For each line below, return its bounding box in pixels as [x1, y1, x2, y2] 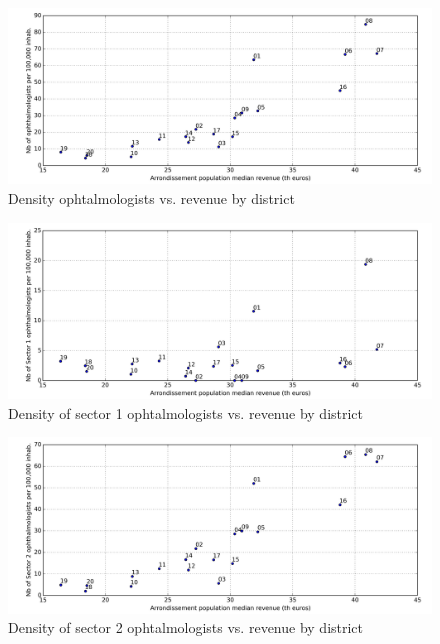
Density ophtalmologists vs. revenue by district [8, 187, 295, 208]
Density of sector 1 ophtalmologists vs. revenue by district [8, 402, 364, 423]
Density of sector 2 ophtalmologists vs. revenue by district [8, 617, 364, 638]
